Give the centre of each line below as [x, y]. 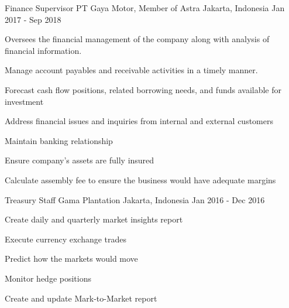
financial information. [43, 50]
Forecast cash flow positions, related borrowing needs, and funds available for [143, 89]
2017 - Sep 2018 [33, 19]
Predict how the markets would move [71, 259]
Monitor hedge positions [48, 278]
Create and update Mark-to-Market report [81, 298]
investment [24, 101]
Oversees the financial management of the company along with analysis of [137, 39]
